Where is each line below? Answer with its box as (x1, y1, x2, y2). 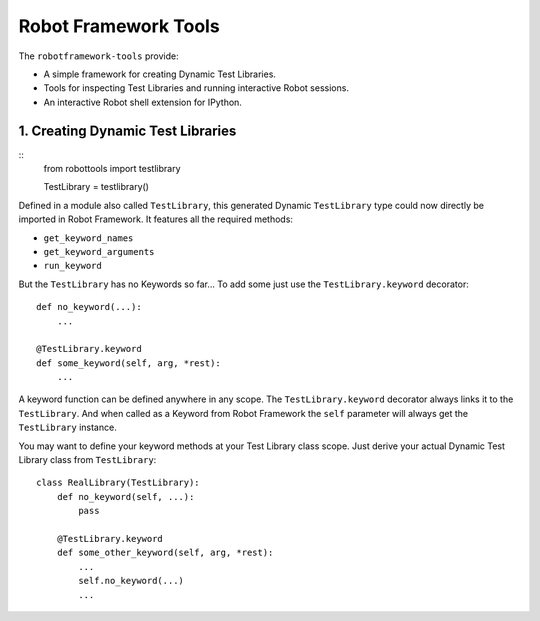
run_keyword (43, 260, 102, 272)
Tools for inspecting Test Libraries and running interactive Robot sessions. (43, 82, 350, 94)
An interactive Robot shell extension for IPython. (43, 96, 242, 108)
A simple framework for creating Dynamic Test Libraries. (43, 68, 277, 80)
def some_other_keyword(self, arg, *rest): (56, 547, 274, 559)
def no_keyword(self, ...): (56, 491, 195, 502)
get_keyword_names (43, 232, 134, 244)
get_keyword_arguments (43, 246, 155, 257)
